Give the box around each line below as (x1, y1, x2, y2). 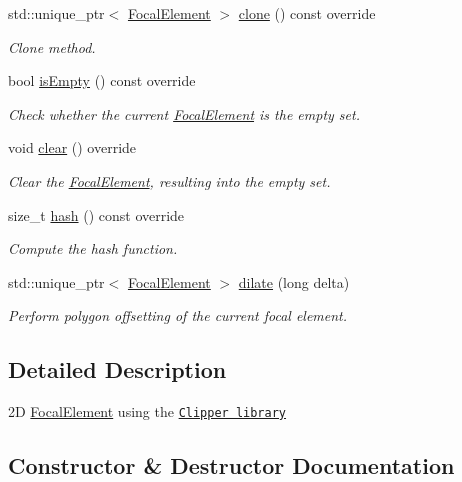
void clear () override (8, 137, 137, 158)
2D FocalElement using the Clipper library (8, 401, 287, 422)
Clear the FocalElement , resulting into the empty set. (8, 170, 331, 191)
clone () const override (238, 3, 376, 23)
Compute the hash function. (8, 238, 178, 259)
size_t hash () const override (8, 204, 185, 225)
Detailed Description (8, 354, 227, 385)
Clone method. (8, 36, 96, 57)
